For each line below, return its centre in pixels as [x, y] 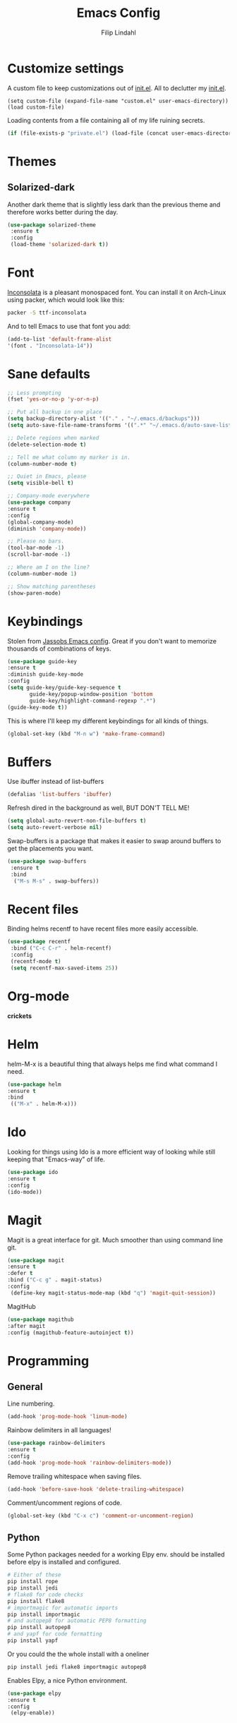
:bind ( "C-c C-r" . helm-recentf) [61, 948]
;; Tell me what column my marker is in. [69, 457]
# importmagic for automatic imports [63, 1608]
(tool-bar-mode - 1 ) [36, 548]
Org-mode [38, 996]
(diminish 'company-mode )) [47, 528]
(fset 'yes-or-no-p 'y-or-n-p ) [53, 399]
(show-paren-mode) [34, 593]
